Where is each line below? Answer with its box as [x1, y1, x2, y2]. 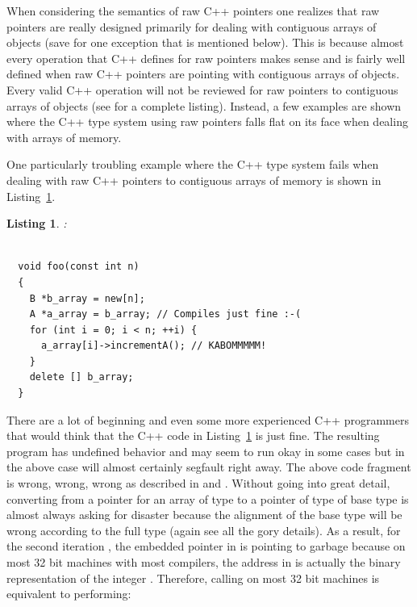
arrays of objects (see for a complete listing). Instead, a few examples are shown [6, 97, 402, 114]
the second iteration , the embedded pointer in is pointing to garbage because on [6, 538, 406, 555]
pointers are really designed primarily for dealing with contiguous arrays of [6, 18, 377, 35]
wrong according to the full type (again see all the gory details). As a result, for [6, 521, 401, 538]
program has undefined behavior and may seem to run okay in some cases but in [6, 442, 405, 459]
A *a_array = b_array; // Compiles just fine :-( [29, 308, 302, 320]
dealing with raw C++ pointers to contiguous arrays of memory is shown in [6, 171, 382, 188]
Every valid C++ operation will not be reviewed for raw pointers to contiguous [6, 81, 398, 98]
